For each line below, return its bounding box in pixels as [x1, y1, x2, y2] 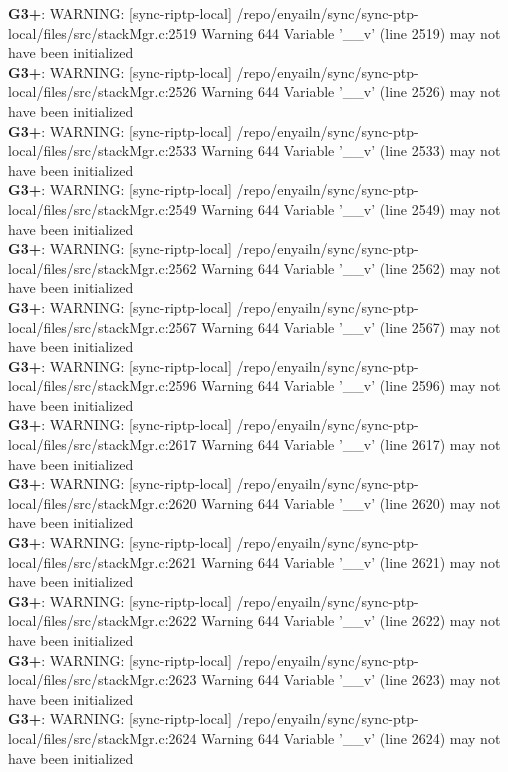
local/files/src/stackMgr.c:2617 [8, 434, 197, 455]
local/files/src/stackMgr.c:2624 [8, 727, 197, 748]
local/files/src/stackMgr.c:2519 [8, 22, 197, 43]
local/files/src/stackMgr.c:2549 [8, 198, 197, 219]
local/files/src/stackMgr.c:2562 [8, 257, 197, 278]
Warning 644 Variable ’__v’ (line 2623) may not [201, 669, 501, 690]
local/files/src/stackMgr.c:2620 [8, 492, 197, 513]
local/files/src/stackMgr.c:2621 [8, 551, 197, 572]
